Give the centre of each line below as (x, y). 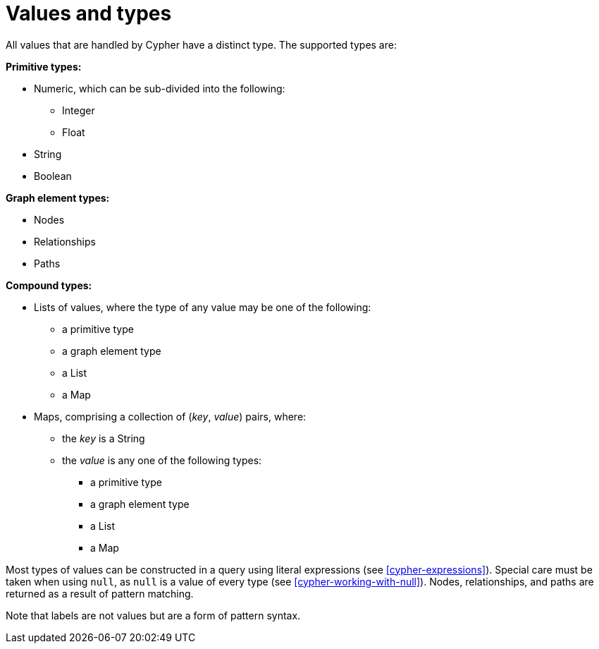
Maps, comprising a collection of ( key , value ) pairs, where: (170, 416)
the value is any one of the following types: (162, 460)
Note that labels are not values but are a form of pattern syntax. (153, 615)
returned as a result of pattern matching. (100, 593)
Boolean (53, 176)
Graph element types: (58, 198)
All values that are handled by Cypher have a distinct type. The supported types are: (201, 44)
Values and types (89, 13)
